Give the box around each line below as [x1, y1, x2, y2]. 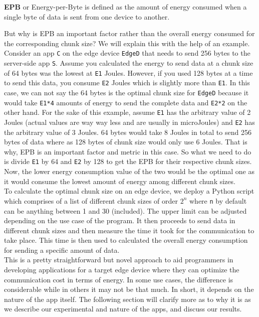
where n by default [189, 195, 247, 206]
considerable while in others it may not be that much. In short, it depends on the [4, 284, 254, 294]
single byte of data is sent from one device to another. [4, 11, 170, 22]
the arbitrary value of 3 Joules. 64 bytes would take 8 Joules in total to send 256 [4, 126, 251, 137]
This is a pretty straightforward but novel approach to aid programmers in [4, 254, 233, 265]
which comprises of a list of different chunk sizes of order [4, 195, 178, 206]
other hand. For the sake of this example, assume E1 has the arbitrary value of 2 [4, 107, 251, 117]
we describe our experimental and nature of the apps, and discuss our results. [4, 303, 242, 314]
